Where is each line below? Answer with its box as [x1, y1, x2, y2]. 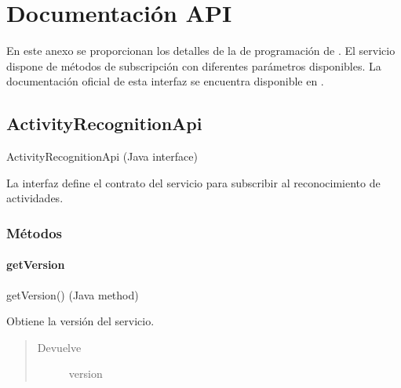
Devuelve [37, 339, 82, 355]
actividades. [6, 190, 64, 206]
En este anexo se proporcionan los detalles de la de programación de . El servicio [6, 42, 396, 59]
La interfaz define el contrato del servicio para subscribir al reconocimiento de [6, 174, 381, 190]
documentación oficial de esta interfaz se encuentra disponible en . [6, 73, 324, 89]
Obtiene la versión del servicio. [6, 313, 155, 329]
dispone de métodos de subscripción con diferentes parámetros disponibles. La [6, 57, 381, 74]
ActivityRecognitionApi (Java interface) [6, 148, 198, 165]
